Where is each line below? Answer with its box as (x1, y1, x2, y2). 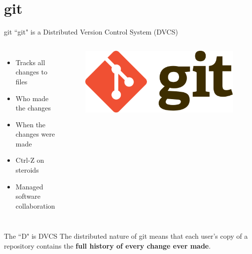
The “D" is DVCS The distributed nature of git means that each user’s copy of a (4, 231, 248, 241)
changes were (15, 129, 55, 139)
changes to (15, 67, 48, 77)
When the (15, 119, 46, 129)
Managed (15, 181, 43, 191)
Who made (15, 93, 49, 103)
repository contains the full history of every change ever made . (4, 241, 211, 251)
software (15, 191, 41, 201)
